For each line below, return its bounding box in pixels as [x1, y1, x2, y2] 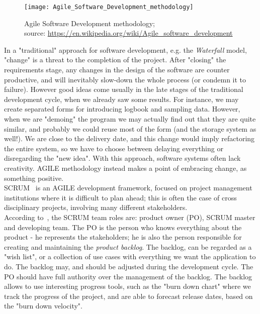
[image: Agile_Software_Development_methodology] [24, 4, 194, 11]
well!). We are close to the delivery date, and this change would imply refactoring [4, 133, 255, 144]
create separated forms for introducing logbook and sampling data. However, [4, 103, 240, 114]
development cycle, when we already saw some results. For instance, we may [4, 93, 239, 104]
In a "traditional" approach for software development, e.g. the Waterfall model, [4, 44, 247, 55]
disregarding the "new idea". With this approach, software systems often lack [4, 153, 241, 163]
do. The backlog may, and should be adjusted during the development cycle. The [4, 261, 253, 271]
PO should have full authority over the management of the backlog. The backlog [4, 271, 252, 281]
